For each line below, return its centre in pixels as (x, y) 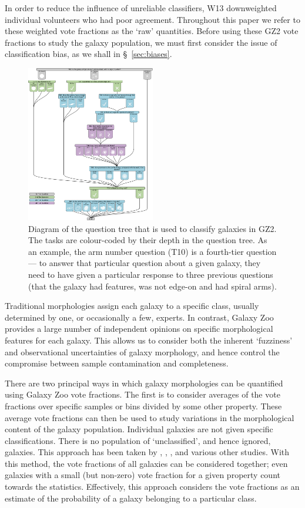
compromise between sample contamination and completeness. (117, 363)
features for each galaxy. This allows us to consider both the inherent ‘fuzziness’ (149, 340)
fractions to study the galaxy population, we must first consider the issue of (141, 42)
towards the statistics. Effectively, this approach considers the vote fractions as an (152, 487)
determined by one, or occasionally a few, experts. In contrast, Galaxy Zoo (139, 317)
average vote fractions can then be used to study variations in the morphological (150, 417)
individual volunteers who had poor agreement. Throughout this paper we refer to (152, 19)
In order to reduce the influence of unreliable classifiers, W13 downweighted (141, 8)
